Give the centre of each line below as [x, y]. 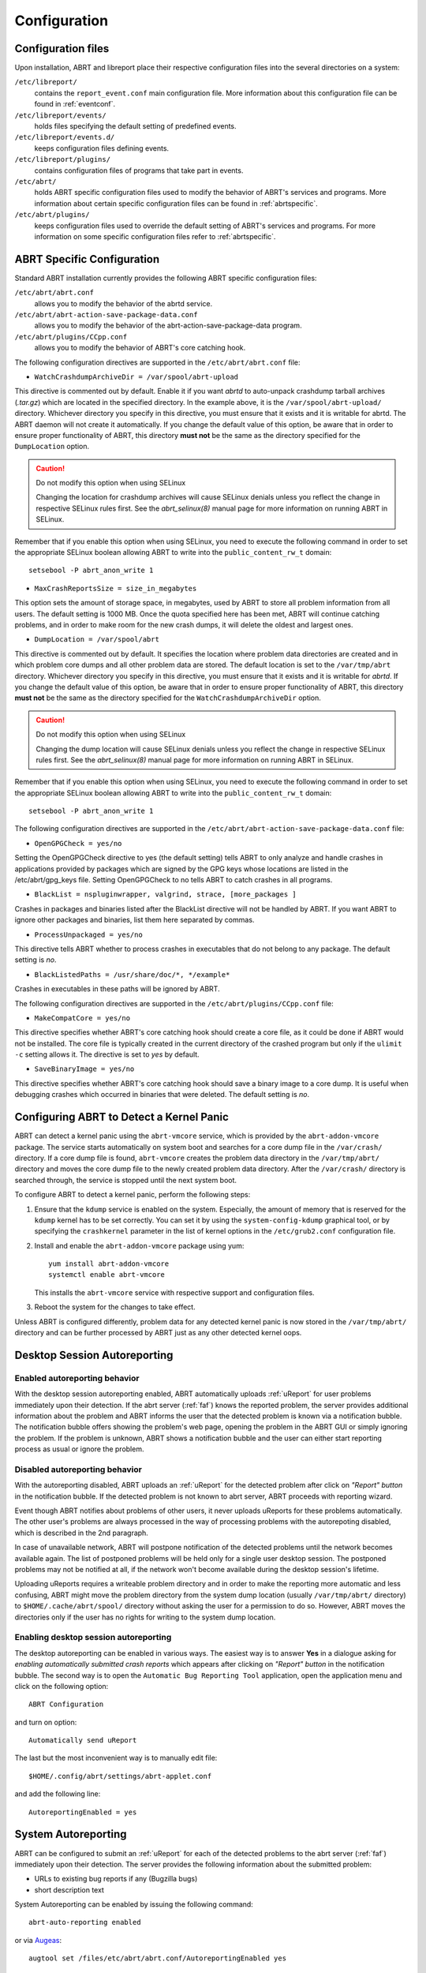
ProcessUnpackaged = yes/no [89, 934]
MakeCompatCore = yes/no [82, 1018]
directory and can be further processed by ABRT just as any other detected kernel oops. [158, 1333]
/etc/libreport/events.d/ [65, 137]
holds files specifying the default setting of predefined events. [135, 126]
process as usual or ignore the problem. [79, 1449]
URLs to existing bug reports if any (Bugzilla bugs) [116, 1879]
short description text [69, 1889]
